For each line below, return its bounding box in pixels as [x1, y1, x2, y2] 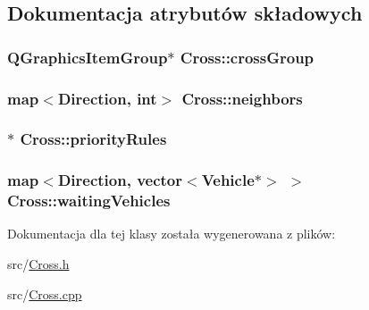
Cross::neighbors [181, 87, 303, 109]
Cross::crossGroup [180, 46, 314, 68]
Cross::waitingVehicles [7, 189, 171, 212]
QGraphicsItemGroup [7, 46, 168, 68]
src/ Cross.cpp [7, 284, 82, 303]
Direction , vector [57, 169, 183, 191]
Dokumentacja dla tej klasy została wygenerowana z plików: [7, 224, 336, 243]
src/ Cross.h [7, 255, 70, 273]
